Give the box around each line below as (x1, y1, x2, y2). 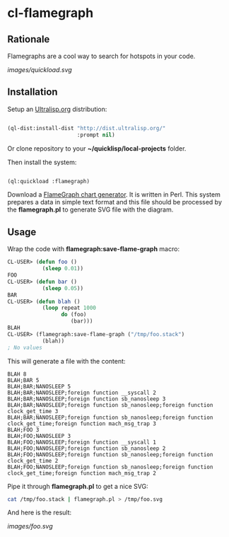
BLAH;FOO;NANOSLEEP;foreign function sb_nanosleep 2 (7, 444, 166, 452)
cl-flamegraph (7, 5, 94, 21)
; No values (7, 344, 42, 351)
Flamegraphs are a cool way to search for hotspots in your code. (7, 52, 196, 60)
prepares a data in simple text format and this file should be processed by (7, 198, 223, 207)
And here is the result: (7, 508, 72, 517)
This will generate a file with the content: (7, 357, 126, 365)
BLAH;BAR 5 (7, 376, 40, 383)
